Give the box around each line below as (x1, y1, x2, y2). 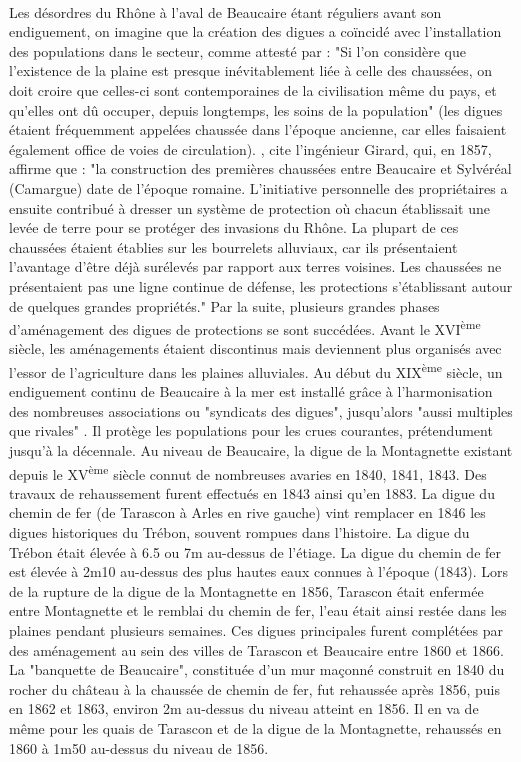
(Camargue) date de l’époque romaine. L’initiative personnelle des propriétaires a (9, 177, 508, 198)
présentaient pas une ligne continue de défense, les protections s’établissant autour (9, 275, 513, 296)
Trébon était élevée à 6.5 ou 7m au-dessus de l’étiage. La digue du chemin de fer (9, 541, 501, 562)
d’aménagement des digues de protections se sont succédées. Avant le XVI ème (9, 316, 481, 339)
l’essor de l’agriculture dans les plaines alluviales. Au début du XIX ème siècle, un (9, 358, 503, 382)
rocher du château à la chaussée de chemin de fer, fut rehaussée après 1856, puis (9, 678, 500, 699)
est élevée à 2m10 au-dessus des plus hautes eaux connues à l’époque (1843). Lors (9, 561, 509, 582)
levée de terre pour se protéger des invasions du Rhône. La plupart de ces (9, 217, 459, 238)
